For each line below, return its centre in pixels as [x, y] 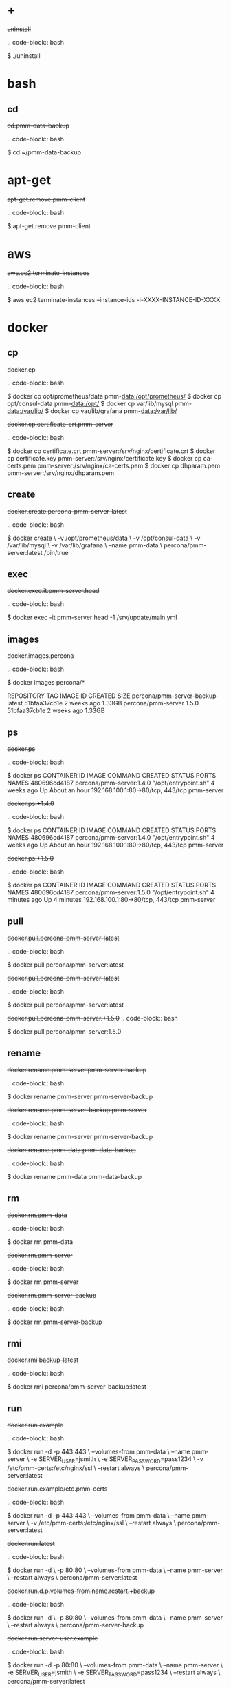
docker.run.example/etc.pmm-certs [57, 1489]
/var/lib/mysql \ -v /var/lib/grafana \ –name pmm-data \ [85, 545]
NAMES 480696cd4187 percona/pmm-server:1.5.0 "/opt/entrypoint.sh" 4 [111, 892]
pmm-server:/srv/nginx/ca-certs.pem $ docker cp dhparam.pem [129, 465]
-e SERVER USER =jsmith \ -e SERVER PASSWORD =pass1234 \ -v [117, 1460]
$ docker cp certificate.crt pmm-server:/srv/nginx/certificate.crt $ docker [111, 451]
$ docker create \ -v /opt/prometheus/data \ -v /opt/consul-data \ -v [104, 538]
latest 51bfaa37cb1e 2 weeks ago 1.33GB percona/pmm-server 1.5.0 [103, 703]
